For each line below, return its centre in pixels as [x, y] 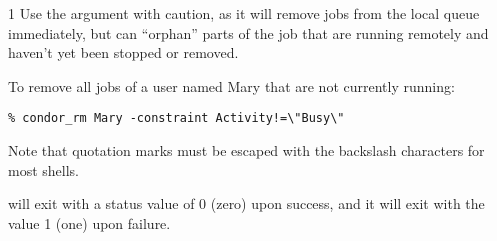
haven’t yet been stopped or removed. [123, 52]
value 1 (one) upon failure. [89, 222]
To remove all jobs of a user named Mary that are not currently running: [231, 85]
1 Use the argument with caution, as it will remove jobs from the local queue [244, 13]
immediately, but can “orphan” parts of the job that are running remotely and [248, 32]
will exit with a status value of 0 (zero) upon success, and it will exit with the [246, 203]
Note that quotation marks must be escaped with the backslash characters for [246, 150]
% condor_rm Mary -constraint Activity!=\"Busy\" [176, 118]
